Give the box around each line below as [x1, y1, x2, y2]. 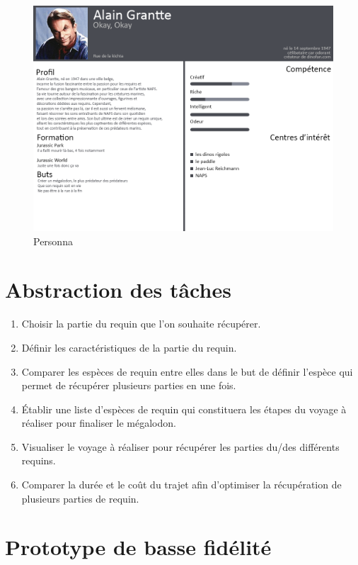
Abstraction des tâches [5, 275, 231, 304]
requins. [21, 453, 56, 468]
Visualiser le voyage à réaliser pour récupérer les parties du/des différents [21, 439, 340, 454]
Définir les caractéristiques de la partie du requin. [21, 340, 237, 354]
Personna [33, 233, 73, 248]
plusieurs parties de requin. [21, 491, 139, 505]
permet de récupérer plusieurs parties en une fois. [21, 378, 236, 393]
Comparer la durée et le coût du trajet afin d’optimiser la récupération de [21, 477, 342, 492]
